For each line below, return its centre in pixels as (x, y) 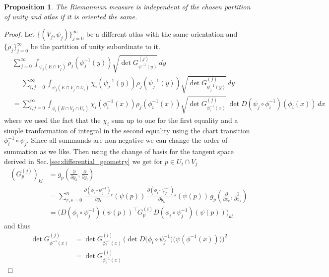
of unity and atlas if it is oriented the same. (71, 16)
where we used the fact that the (52, 120)
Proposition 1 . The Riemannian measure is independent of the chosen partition (127, 6)
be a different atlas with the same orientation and (162, 34)
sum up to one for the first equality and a (175, 120)
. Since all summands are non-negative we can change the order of (127, 140)
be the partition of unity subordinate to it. (95, 46)
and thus (17, 226)
